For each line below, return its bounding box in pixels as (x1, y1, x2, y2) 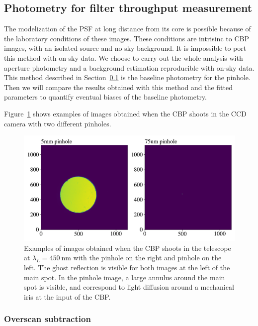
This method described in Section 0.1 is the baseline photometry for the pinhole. (4, 72, 251, 83)
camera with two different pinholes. (4, 118, 111, 128)
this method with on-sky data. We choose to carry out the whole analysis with (4, 52, 243, 63)
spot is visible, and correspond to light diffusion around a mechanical (24, 282, 234, 292)
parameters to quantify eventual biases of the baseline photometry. (4, 92, 207, 102)
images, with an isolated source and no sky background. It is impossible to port (4, 43, 247, 53)
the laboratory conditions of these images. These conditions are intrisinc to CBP (4, 33, 249, 43)
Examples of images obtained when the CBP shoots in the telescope (24, 242, 231, 253)
